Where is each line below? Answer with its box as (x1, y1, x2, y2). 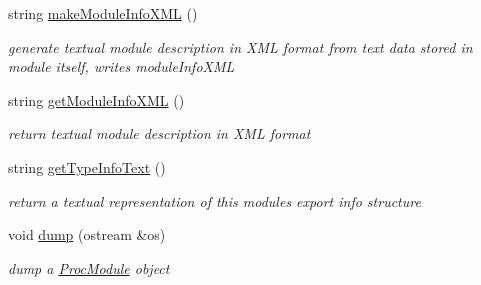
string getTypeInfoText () (8, 156, 166, 177)
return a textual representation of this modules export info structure (8, 190, 421, 211)
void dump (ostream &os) (8, 224, 166, 245)
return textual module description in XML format (8, 123, 311, 144)
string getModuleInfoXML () (8, 89, 185, 110)
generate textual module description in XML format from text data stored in (8, 36, 473, 57)
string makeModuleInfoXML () (8, 3, 198, 23)
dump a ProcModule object (8, 257, 170, 278)
